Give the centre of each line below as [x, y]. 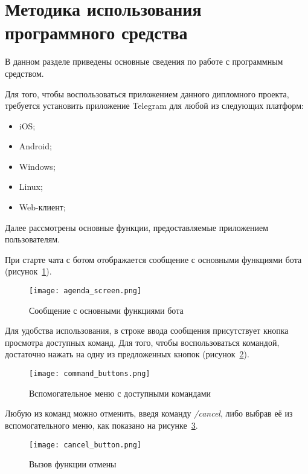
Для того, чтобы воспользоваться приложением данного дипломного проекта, [147, 93]
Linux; [31, 187]
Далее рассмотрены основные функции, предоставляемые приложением [137, 227]
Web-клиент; [42, 207]
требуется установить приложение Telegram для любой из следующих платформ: [154, 106]
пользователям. [32, 239]
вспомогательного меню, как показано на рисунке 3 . [101, 425]
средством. [24, 73]
